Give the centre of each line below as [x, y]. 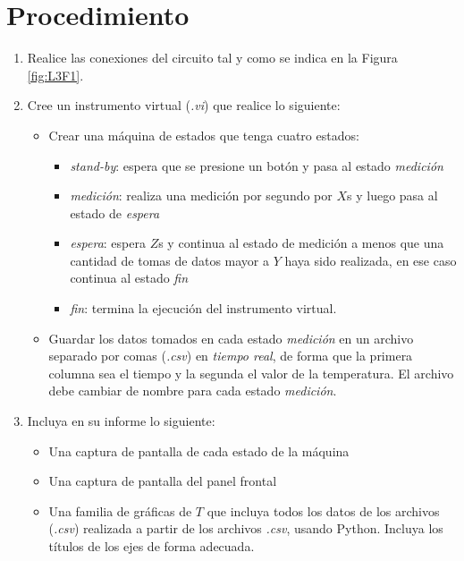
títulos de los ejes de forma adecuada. [152, 546]
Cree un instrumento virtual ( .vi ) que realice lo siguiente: [184, 105]
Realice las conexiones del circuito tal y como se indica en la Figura [212, 58]
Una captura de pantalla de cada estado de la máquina [199, 450]
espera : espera [108, 243]
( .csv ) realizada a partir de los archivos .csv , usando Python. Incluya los [246, 528]
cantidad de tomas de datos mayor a [170, 260]
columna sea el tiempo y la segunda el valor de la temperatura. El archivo [251, 373]
